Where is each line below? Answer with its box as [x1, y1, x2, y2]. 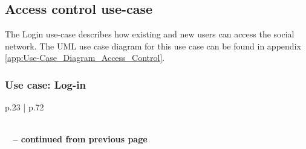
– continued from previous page [13, 133, 148, 145]
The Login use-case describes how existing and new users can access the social [5, 28, 295, 40]
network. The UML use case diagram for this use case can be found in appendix [5, 39, 301, 52]
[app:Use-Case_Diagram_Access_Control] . [5, 51, 165, 64]
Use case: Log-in [5, 77, 86, 92]
